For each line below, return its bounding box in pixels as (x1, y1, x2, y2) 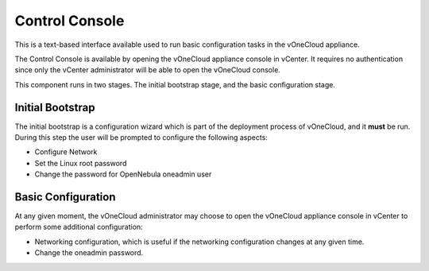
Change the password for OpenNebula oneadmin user (34, 169, 212, 179)
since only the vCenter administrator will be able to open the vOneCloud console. (14, 65, 281, 75)
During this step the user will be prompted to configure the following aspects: (14, 133, 268, 142)
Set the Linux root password (34, 158, 127, 168)
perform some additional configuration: (14, 223, 143, 232)
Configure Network (34, 147, 98, 157)
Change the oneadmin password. (34, 248, 144, 257)
